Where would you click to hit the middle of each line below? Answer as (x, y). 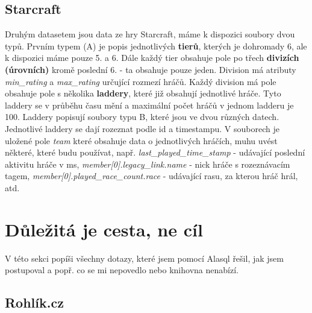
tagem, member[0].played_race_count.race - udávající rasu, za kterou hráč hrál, (151, 176)
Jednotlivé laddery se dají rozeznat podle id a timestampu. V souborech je (142, 128)
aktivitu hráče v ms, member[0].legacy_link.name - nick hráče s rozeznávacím (148, 164)
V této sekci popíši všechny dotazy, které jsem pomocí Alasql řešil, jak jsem (144, 258)
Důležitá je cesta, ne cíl (104, 229)
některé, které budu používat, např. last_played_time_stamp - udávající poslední (155, 152)
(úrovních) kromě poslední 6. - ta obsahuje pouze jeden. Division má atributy (151, 69)
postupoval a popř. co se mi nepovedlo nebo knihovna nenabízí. (122, 270)
